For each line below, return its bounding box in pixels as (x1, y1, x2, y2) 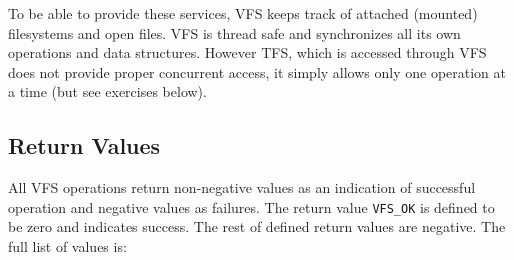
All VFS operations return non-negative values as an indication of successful (8, 177, 476, 198)
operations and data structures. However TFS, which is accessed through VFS (8, 42, 487, 63)
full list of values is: (8, 236, 127, 257)
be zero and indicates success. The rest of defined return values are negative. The (8, 216, 506, 237)
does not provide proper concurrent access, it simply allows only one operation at (8, 61, 507, 82)
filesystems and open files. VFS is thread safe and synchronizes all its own (8, 22, 461, 43)
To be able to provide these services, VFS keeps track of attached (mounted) (8, 3, 478, 23)
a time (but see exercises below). (8, 81, 207, 102)
